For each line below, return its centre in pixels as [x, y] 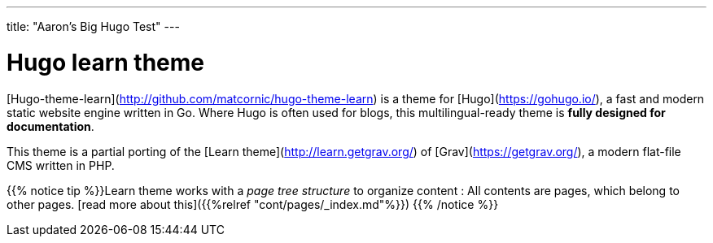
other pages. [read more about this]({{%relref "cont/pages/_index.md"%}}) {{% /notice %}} [253, 204]
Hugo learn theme [105, 62]
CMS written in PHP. [61, 165]
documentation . [50, 126]
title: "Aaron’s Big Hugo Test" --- [93, 26]
